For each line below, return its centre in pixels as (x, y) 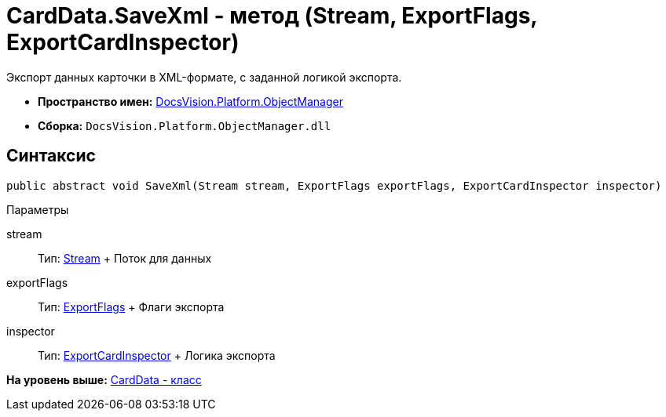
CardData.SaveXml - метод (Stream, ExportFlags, (272, 16)
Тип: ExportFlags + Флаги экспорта (131, 306)
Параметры (38, 209)
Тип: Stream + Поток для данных (125, 258)
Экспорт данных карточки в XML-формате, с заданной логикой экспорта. (204, 77)
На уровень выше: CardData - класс (104, 379)
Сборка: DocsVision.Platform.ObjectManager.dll (185, 125)
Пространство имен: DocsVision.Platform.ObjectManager (190, 101)
